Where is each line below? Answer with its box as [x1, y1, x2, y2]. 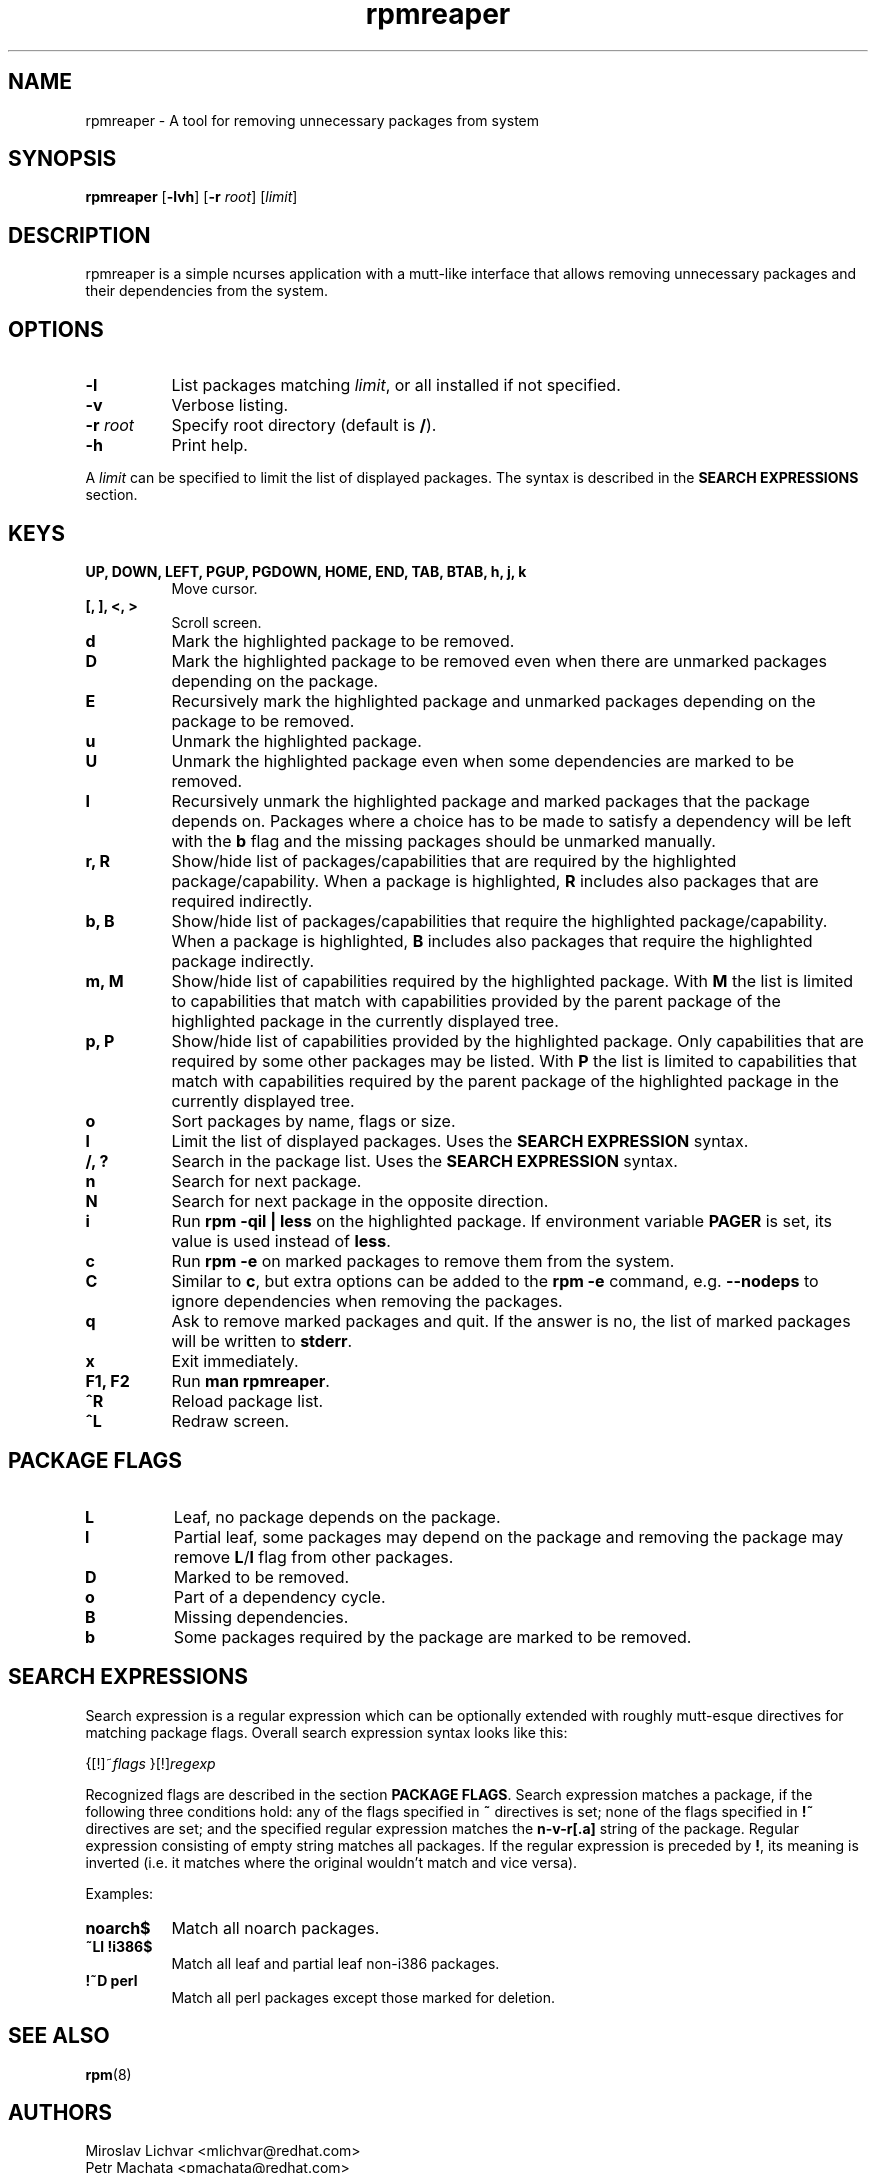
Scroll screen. [171, 613, 262, 631]
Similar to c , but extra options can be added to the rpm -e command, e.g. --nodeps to [171, 1270, 819, 1291]
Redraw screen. [171, 1410, 290, 1431]
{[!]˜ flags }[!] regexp [85, 1754, 216, 1772]
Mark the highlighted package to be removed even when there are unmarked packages [171, 650, 827, 671]
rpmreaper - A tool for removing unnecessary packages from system [85, 111, 540, 129]
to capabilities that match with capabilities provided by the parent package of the [171, 990, 781, 1011]
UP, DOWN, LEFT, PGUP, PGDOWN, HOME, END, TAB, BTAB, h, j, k [85, 562, 527, 580]
